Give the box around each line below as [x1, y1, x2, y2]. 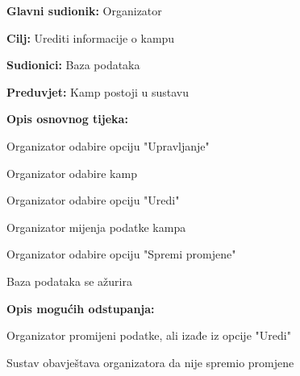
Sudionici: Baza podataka [6, 56, 140, 73]
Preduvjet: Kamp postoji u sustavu [6, 83, 189, 100]
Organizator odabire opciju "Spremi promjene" [6, 246, 236, 262]
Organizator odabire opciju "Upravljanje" [6, 137, 210, 154]
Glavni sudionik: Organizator [6, 2, 162, 19]
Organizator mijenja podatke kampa [6, 218, 186, 235]
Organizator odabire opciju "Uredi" [6, 192, 180, 209]
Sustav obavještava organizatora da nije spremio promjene [6, 353, 294, 370]
